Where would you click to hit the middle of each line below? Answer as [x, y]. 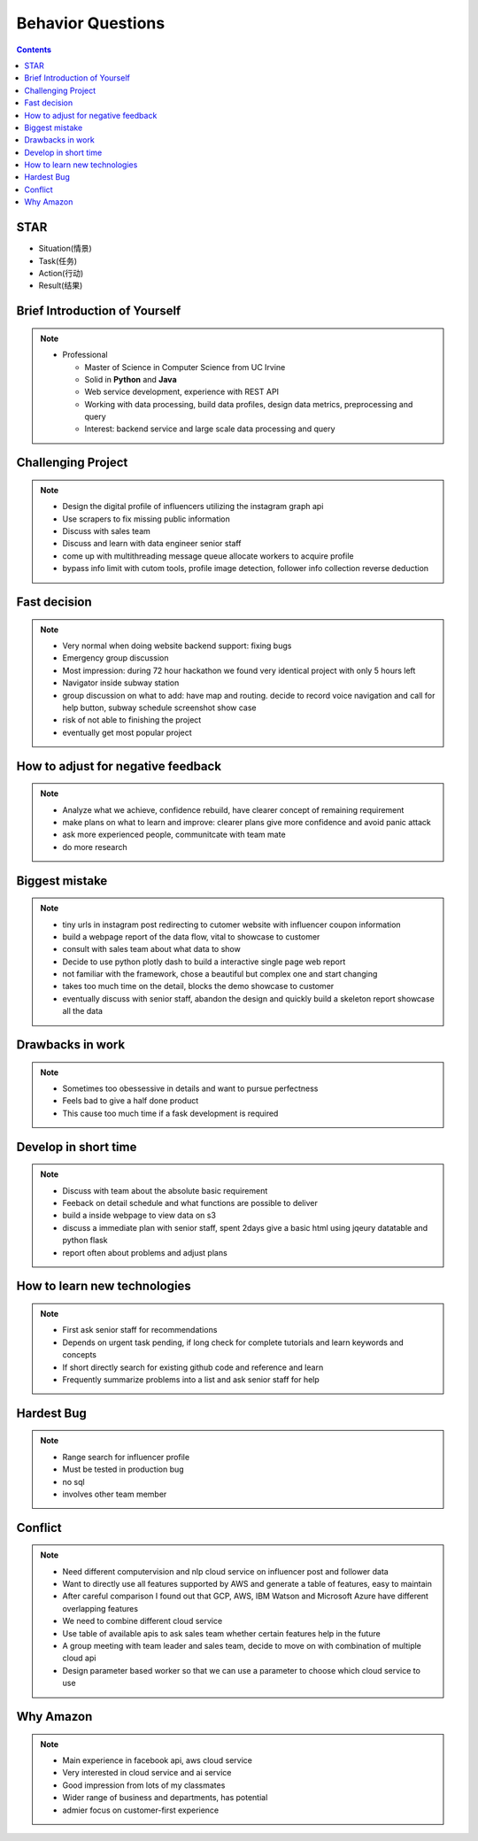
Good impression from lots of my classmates [144, 1785]
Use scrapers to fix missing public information [146, 519]
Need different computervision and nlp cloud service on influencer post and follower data [225, 1571]
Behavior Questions [91, 23]
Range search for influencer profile [126, 1457]
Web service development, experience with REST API [181, 392]
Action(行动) [61, 273]
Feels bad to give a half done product [131, 1101]
